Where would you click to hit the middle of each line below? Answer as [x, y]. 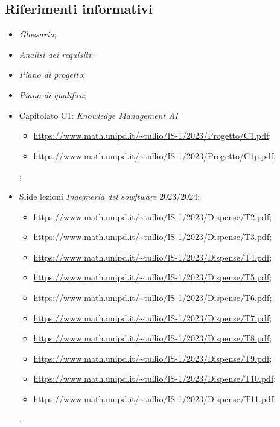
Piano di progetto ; [52, 74]
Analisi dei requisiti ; [56, 54]
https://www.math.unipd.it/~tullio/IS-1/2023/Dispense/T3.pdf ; [153, 237]
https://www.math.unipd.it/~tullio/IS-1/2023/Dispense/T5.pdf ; [153, 277]
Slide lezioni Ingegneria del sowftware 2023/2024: [110, 196]
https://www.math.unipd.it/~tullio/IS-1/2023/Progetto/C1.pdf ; [152, 135]
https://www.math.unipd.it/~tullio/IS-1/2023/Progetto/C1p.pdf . [154, 155]
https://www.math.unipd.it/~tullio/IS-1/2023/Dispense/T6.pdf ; [153, 297]
